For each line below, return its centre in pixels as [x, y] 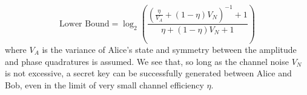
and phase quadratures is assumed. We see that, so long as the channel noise [147, 61]
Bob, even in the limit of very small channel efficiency [104, 84]
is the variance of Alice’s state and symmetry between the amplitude [169, 49]
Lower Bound [84, 24]
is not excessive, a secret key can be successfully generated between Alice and [148, 73]
